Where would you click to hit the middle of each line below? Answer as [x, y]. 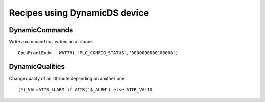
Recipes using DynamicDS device [79, 13]
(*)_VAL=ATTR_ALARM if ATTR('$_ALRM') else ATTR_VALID [85, 90]
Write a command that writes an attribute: [51, 42]
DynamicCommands [41, 30]
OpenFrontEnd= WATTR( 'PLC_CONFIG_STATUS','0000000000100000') [98, 53]
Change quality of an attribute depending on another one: [67, 79]
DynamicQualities [37, 67]
